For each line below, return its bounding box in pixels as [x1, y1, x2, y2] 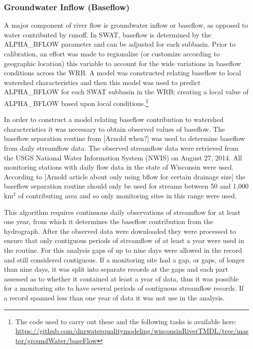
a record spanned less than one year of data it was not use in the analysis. [4, 292, 225, 302]
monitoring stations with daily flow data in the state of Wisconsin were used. [4, 162, 234, 172]
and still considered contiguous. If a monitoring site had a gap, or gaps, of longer [4, 254, 245, 264]
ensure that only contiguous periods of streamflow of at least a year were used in [4, 235, 244, 245]
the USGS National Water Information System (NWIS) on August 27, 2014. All [4, 152, 242, 162]
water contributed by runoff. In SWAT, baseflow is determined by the [4, 29, 211, 39]
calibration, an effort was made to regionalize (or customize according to [4, 49, 220, 58]
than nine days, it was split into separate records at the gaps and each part [4, 264, 228, 274]
